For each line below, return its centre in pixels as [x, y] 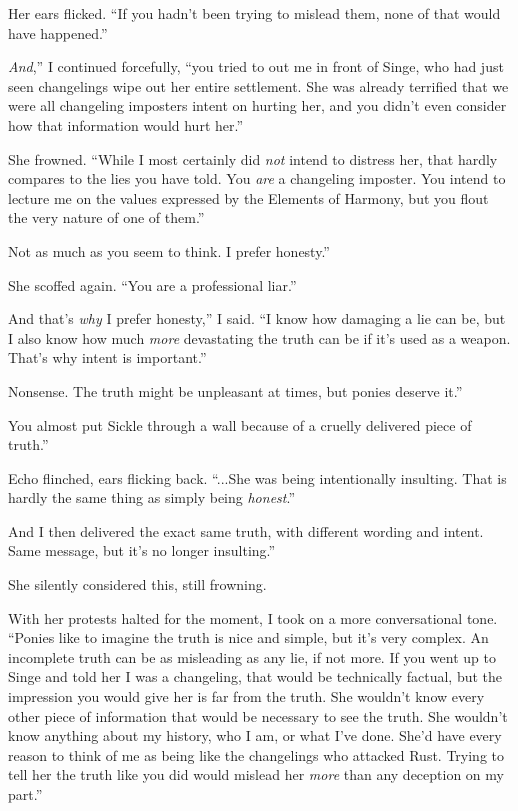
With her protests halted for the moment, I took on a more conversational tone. [253, 617]
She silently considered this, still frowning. [137, 584]
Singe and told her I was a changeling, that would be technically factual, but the [255, 676]
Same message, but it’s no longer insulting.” [142, 550]
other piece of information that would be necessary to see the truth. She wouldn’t [258, 715]
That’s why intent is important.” [107, 357]
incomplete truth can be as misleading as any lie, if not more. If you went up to [252, 656]
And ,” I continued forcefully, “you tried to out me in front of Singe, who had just [256, 66]
